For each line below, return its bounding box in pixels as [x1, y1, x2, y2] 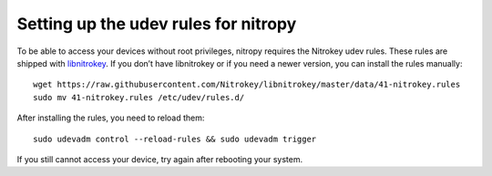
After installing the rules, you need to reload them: [16, 112, 205, 123]
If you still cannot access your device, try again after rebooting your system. [16, 153, 303, 164]
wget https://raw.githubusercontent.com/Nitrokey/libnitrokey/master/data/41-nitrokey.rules [33, 79, 461, 90]
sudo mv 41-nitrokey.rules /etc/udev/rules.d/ [33, 92, 245, 102]
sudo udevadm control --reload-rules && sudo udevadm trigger [33, 133, 317, 144]
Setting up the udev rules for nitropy [16, 14, 297, 34]
